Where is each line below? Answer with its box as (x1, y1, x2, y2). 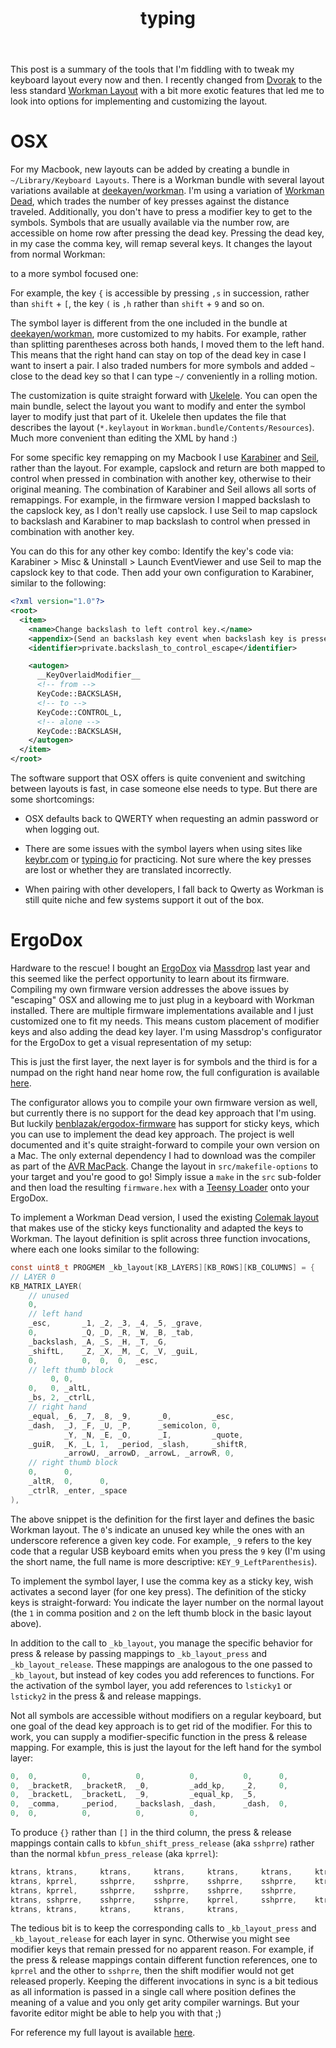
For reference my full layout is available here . (10, 2027, 196, 2039)
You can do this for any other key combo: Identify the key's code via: (10, 545, 294, 557)
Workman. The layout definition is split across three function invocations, (10, 1232, 311, 1244)
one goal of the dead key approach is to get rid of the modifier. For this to (10, 1720, 313, 1732)
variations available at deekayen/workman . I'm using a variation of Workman (10, 185, 325, 197)
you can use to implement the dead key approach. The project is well (10, 1128, 295, 1140)
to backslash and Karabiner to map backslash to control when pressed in (10, 515, 311, 527)
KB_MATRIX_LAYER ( (10, 1281, 83, 1291)
